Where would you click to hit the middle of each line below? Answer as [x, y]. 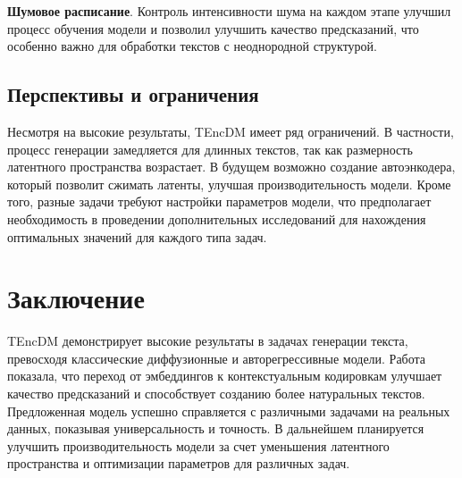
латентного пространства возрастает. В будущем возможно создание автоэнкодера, [231, 167]
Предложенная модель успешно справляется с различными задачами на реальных [229, 411]
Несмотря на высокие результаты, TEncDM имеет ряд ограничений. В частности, [231, 131]
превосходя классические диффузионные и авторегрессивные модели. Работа [217, 358]
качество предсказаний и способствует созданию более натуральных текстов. [216, 394]
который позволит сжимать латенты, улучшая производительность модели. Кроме [229, 184]
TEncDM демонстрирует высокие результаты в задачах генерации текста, [208, 341]
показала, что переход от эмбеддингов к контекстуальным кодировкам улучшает [225, 376]
